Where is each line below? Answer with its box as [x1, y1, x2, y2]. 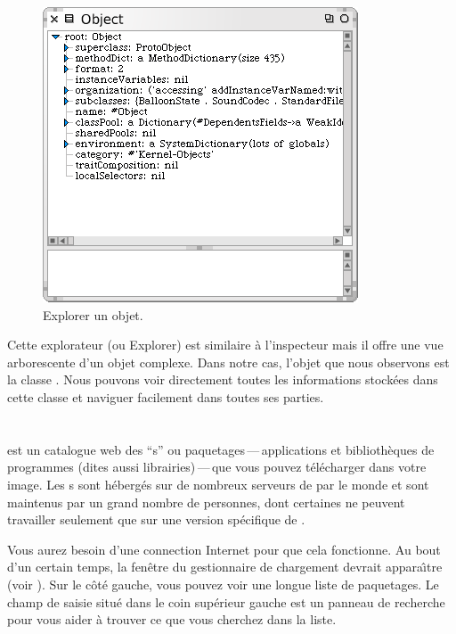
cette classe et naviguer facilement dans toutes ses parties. [7, 387, 324, 406]
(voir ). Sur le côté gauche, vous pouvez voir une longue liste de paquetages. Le [7, 574, 439, 593]
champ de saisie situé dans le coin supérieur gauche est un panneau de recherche [7, 592, 445, 611]
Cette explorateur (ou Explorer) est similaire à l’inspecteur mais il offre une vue [7, 335, 444, 354]
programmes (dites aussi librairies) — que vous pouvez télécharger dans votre [7, 457, 427, 476]
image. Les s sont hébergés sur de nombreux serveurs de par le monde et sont [7, 474, 429, 493]
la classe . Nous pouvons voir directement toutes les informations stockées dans [7, 370, 438, 389]
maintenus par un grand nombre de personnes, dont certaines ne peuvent [7, 492, 405, 511]
